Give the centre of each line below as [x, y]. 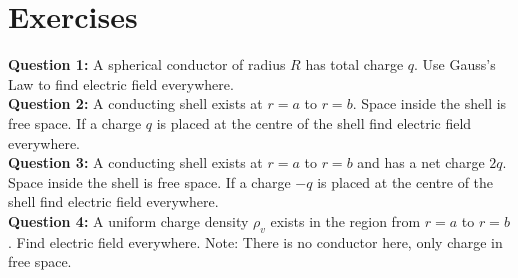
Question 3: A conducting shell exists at [135, 162]
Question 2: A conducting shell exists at [135, 103]
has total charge [354, 64]
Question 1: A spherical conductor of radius [147, 64]
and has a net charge [421, 162]
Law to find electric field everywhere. [121, 83]
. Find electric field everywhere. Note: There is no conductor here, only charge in [255, 241]
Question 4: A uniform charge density [128, 220]
